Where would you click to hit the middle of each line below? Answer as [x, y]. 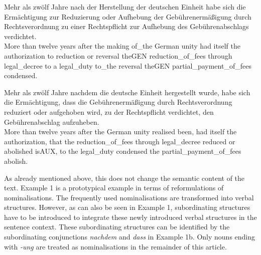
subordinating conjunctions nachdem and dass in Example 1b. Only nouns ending [130, 237]
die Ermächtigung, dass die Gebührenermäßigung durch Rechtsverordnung [118, 102]
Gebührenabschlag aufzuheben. [52, 121]
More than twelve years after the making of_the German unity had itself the [122, 46]
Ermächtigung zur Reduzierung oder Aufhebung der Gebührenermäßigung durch [128, 16]
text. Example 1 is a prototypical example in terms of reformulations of [114, 188]
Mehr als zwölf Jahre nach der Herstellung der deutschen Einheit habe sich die [125, 7]
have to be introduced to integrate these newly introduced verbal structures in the [130, 217]
